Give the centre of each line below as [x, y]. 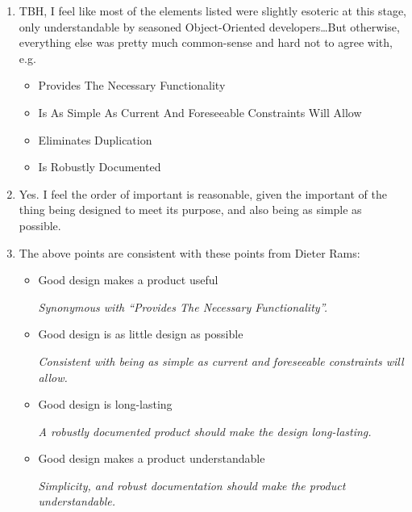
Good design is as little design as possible [141, 334]
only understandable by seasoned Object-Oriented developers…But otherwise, [209, 26]
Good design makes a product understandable [152, 458]
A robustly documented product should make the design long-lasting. [205, 431]
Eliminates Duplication [95, 139]
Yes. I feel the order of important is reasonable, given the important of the [203, 193]
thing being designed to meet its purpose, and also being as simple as [190, 210]
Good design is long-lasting [105, 404]
